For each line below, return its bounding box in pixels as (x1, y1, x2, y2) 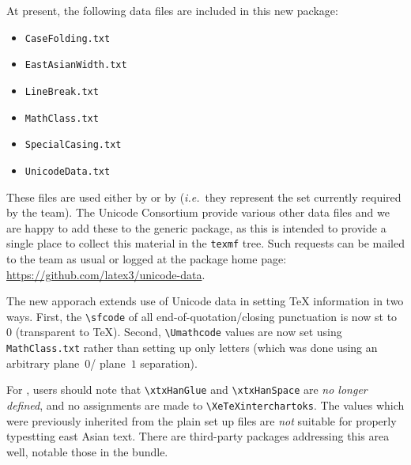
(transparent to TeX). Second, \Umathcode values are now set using (15, 323, 342, 340)
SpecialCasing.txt (25, 139, 122, 151)
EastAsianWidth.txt (25, 59, 127, 71)
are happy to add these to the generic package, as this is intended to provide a (6, 219, 386, 236)
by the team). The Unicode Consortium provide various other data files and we (6, 204, 390, 221)
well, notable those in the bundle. (6, 443, 168, 459)
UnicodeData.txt (25, 165, 111, 177)
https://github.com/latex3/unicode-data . (6, 266, 205, 282)
